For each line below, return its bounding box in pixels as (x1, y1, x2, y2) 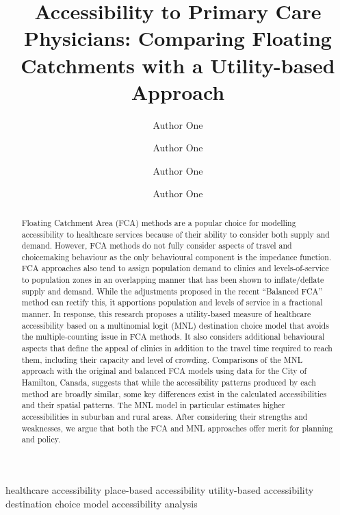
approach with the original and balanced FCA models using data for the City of (21, 365, 307, 377)
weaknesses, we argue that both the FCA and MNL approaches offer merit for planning (21, 422, 333, 434)
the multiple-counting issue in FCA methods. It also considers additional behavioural (21, 331, 325, 342)
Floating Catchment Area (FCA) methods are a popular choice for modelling (21, 216, 296, 228)
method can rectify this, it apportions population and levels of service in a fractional (21, 297, 323, 308)
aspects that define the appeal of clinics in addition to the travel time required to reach (21, 342, 332, 354)
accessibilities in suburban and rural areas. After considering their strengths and (21, 411, 308, 423)
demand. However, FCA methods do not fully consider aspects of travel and (21, 240, 292, 251)
